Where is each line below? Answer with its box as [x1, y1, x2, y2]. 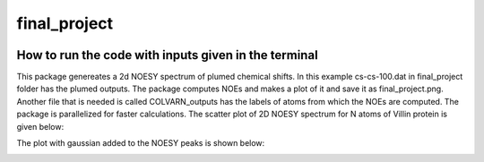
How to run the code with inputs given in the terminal [16, 47, 318, 63]
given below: [16, 121, 65, 132]
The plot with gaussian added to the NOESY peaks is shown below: [16, 138, 265, 149]
